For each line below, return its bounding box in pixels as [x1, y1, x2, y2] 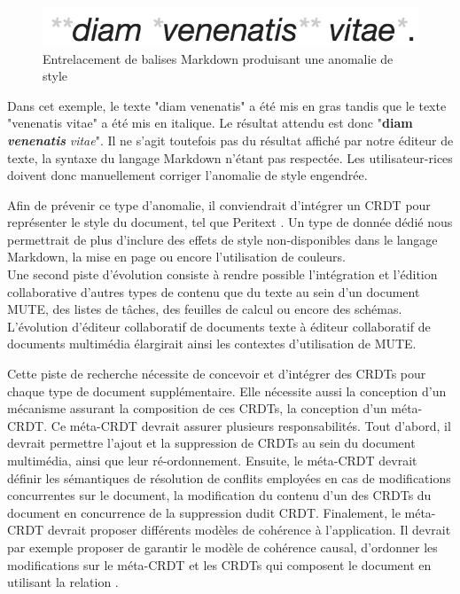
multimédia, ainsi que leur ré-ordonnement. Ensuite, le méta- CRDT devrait [7, 451, 417, 469]
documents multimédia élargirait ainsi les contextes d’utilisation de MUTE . [7, 334, 417, 353]
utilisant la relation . [7, 573, 119, 591]
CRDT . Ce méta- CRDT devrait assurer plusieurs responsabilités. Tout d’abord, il [7, 416, 451, 434]
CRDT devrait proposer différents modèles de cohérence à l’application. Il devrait [7, 520, 451, 539]
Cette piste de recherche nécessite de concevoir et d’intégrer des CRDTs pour [7, 364, 426, 383]
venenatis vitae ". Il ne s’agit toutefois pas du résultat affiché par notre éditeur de [7, 130, 454, 149]
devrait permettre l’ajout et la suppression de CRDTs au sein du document [7, 434, 416, 452]
